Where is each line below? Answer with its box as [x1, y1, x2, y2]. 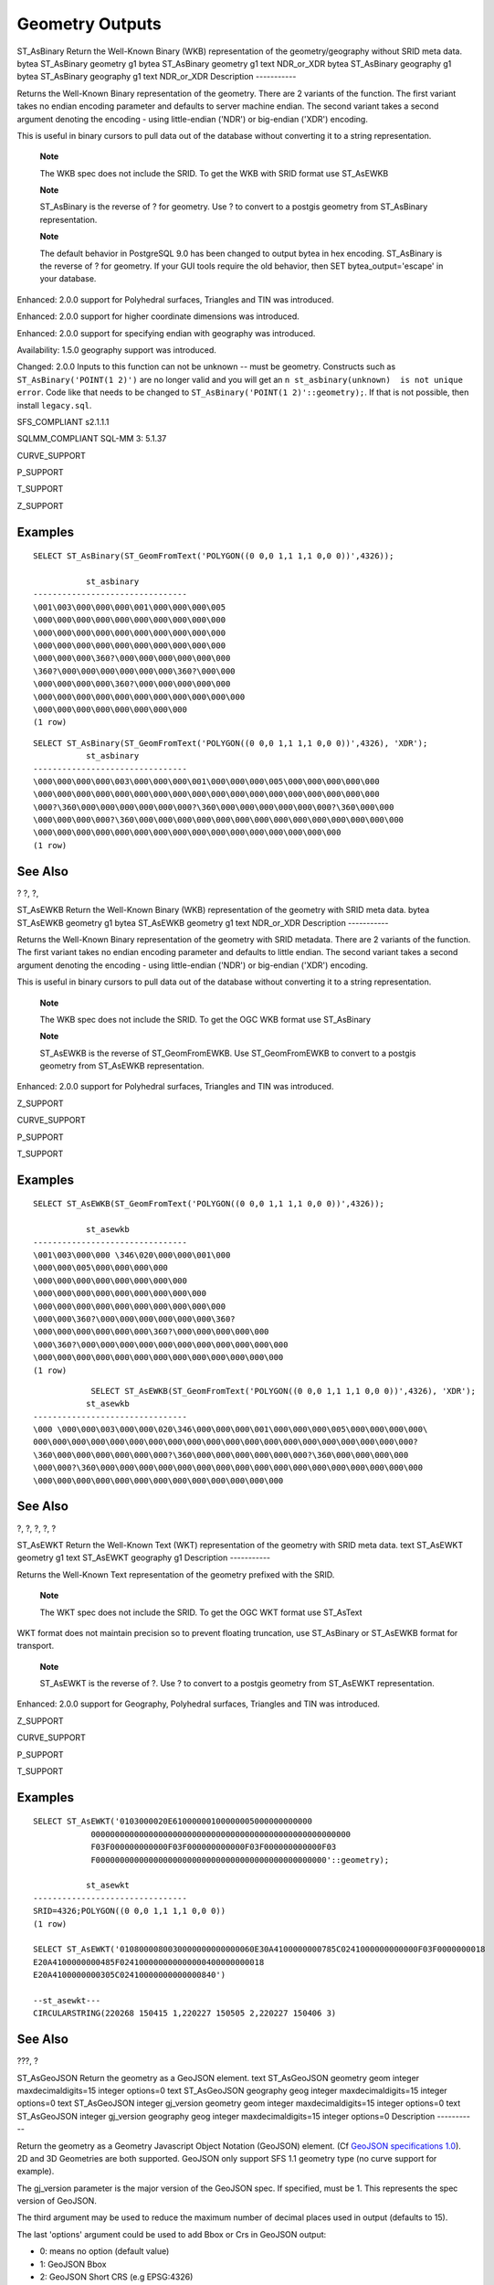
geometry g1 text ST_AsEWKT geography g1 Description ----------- [16, 1552, 271, 1563]
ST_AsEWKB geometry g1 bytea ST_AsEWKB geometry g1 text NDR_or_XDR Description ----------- [16, 917, 389, 928]
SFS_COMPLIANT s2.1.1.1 [16, 416, 110, 427]
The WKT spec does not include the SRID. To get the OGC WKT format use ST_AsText [39, 1607, 363, 1618]
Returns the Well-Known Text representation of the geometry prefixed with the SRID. [16, 1568, 335, 1580]
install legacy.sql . [16, 399, 92, 410]
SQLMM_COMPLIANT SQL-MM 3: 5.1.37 [16, 433, 167, 444]
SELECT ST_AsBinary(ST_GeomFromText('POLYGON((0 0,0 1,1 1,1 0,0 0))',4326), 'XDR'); [33, 738, 428, 749]
